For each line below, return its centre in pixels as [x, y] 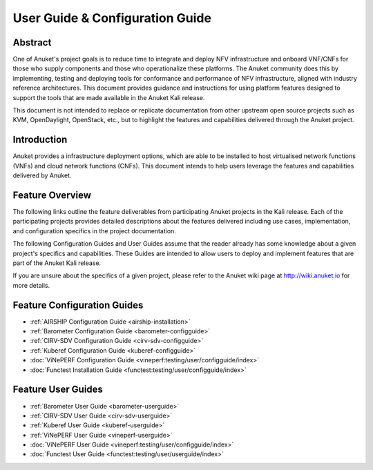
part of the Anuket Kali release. [57, 263]
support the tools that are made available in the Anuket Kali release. [109, 97]
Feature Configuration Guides [78, 305]
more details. [31, 285]
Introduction [40, 140]
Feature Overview [52, 195]
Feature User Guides [58, 390]
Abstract [32, 42]
